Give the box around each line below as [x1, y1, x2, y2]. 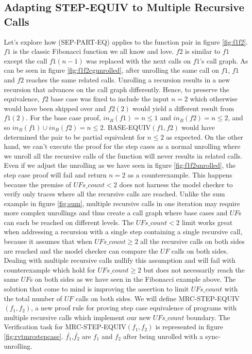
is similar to [185, 46, 220, 56]
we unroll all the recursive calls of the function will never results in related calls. [4, 150, 242, 161]
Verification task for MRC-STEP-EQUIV [4, 322, 126, 332]
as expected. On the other [166, 131, 243, 142]
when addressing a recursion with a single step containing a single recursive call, [4, 226, 243, 237]
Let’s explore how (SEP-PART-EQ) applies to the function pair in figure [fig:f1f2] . [4, 36, 248, 47]
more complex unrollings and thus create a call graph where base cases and [4, 208, 228, 218]
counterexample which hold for [4, 264, 96, 274]
